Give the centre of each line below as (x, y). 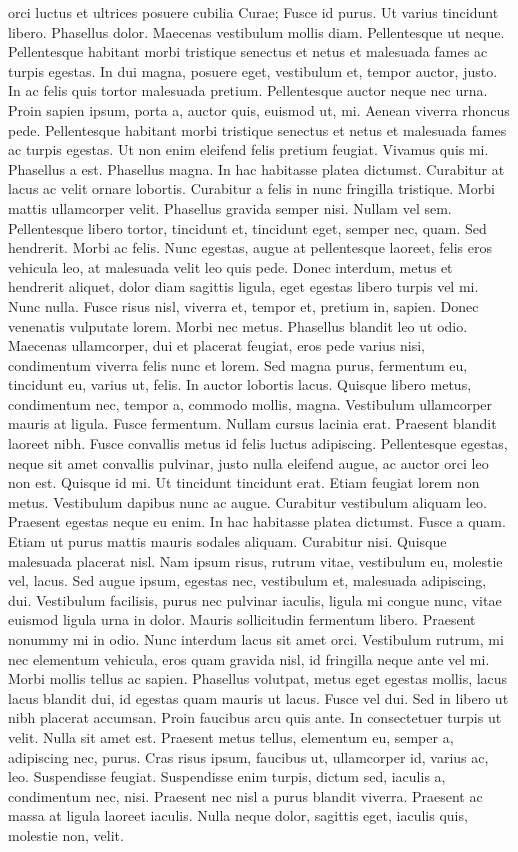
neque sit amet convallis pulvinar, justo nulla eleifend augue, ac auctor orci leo (248, 462)
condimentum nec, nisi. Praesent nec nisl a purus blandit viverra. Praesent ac (245, 795)
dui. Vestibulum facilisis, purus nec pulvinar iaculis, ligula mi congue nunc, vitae (255, 599)
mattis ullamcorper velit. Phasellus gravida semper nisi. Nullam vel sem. (230, 207)
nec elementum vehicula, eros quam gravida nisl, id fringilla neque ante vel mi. (249, 658)
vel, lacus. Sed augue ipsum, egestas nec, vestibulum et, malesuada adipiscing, (247, 580)
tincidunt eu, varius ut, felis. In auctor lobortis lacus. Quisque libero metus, (240, 384)
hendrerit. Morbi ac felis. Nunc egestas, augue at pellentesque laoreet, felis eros (250, 247)
